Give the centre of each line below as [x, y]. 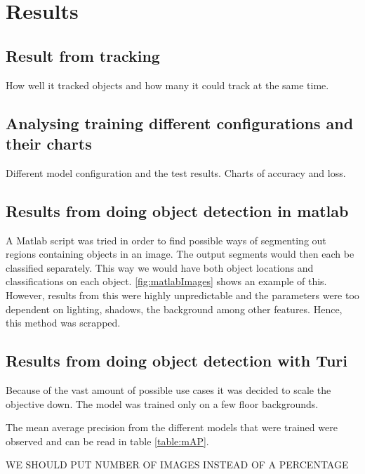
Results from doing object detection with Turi [177, 361]
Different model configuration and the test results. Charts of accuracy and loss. [176, 172]
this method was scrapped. [63, 323]
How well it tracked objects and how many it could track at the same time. [167, 85]
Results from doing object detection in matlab [177, 210]
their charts [49, 143]
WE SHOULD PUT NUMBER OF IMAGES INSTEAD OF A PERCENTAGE [177, 465]
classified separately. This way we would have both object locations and [160, 267]
